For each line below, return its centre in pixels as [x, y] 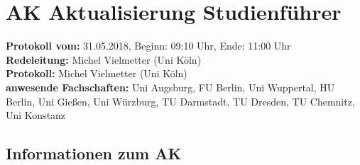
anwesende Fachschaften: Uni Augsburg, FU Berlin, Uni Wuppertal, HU [170, 87]
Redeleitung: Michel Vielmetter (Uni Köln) [104, 59]
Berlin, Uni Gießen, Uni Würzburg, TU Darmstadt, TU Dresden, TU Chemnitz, [180, 101]
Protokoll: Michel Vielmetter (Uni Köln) [97, 73]
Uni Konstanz [36, 115]
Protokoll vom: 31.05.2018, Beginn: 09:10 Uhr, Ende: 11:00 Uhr [148, 46]
